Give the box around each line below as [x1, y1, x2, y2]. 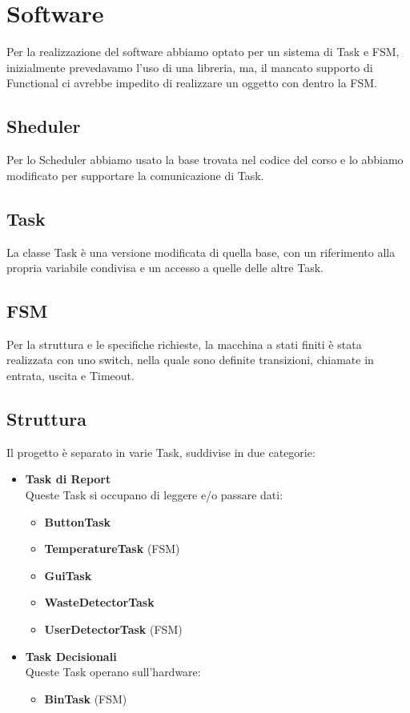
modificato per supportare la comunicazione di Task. [6, 166, 264, 183]
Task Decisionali [25, 647, 117, 664]
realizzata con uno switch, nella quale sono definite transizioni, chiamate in [6, 351, 374, 368]
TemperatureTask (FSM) [44, 540, 180, 557]
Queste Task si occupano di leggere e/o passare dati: [25, 487, 283, 503]
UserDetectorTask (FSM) [44, 621, 183, 638]
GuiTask [44, 567, 92, 583]
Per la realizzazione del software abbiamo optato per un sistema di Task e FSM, [6, 43, 400, 60]
